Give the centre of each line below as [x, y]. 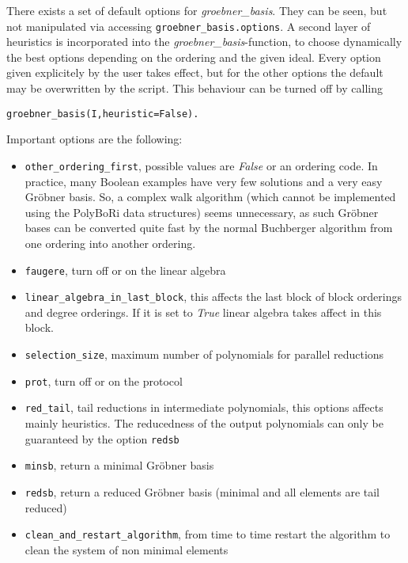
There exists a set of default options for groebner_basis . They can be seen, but [197, 10]
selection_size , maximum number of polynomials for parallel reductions [204, 354]
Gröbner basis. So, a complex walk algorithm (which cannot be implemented [210, 197]
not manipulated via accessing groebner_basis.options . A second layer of [189, 26]
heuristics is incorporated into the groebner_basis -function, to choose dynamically [204, 42]
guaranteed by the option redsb [102, 438]
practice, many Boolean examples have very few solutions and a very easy [204, 181]
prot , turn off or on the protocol [104, 380]
